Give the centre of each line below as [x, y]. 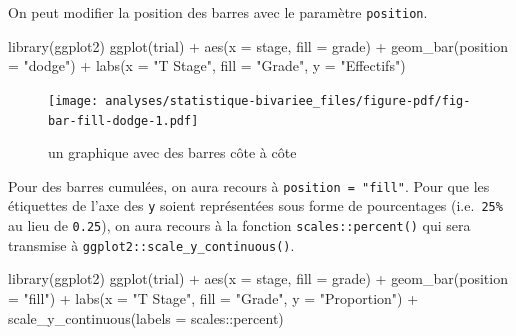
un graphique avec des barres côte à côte [172, 152]
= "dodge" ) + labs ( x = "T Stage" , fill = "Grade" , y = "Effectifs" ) [207, 65]
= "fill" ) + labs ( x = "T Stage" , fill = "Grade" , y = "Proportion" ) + [213, 297]
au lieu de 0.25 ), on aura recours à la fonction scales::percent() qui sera [239, 225]
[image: [73, 100]
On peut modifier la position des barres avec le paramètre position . [218, 12]
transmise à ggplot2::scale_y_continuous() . [151, 244]
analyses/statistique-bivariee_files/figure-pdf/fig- [288, 100]
